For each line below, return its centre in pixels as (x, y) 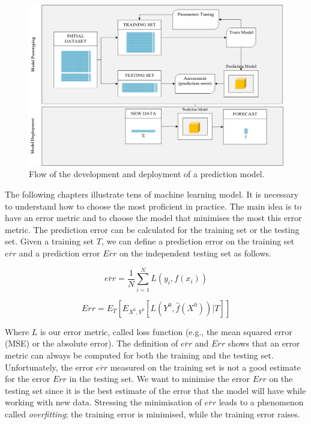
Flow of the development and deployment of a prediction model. (147, 174)
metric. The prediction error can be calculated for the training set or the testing (152, 229)
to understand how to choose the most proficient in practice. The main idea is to (153, 206)
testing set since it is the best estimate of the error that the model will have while (155, 390)
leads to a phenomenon (261, 402)
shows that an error (264, 343)
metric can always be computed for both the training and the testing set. (139, 355)
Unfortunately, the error (49, 367)
